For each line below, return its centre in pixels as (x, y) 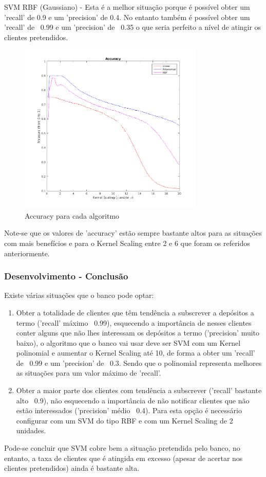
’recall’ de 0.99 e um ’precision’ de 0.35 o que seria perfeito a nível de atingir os (133, 27)
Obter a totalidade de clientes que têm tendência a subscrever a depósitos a (135, 312)
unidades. (31, 430)
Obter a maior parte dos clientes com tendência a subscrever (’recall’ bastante (139, 390)
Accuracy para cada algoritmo (72, 215)
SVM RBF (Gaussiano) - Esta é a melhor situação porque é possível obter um (127, 7)
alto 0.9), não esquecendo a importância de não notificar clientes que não (133, 400)
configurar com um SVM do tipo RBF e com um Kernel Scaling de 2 (125, 420)
